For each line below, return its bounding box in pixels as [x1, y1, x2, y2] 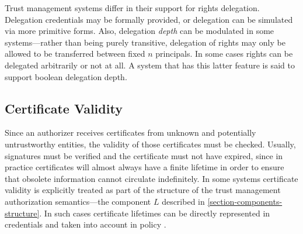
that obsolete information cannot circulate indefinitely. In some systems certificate [5, 172, 298, 184]
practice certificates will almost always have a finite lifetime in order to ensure [5, 161, 284, 173]
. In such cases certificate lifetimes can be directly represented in [39, 207, 270, 219]
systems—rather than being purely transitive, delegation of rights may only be [5, 36, 285, 48]
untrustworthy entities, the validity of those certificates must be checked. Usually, [5, 137, 296, 150]
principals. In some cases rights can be [155, 47, 293, 60]
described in [162, 195, 205, 207]
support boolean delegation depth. [5, 70, 127, 82]
